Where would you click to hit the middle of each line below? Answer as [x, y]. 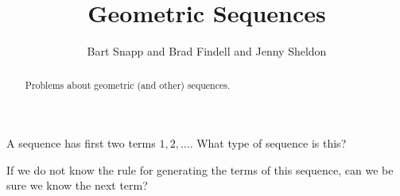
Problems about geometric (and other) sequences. [128, 85]
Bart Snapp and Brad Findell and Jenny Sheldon [207, 51]
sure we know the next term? [77, 185]
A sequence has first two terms [81, 143]
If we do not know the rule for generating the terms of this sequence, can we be [200, 169]
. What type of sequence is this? [268, 143]
